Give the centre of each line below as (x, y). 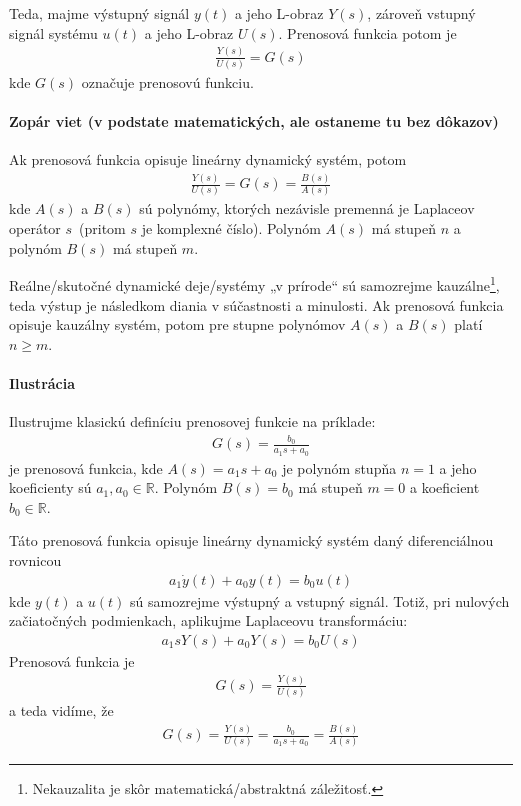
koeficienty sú (50, 487)
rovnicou (35, 560)
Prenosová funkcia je (72, 660)
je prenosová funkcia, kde (86, 467)
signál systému (53, 32)
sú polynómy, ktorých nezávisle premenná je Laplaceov (307, 208)
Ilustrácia (42, 382)
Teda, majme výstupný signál (99, 13)
